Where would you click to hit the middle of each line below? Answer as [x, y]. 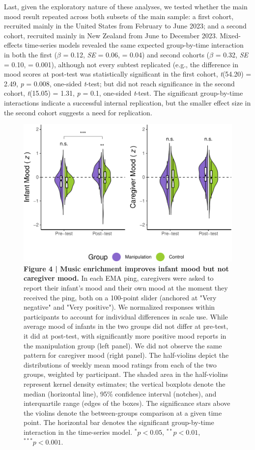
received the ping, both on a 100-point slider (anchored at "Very [120, 297]
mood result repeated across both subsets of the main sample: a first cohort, [119, 16]
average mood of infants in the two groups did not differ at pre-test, [126, 326]
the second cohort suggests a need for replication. [78, 112]
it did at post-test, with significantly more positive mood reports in [125, 335]
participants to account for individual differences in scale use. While [126, 316]
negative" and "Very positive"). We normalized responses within [119, 307]
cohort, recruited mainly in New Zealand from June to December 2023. [111, 35]
